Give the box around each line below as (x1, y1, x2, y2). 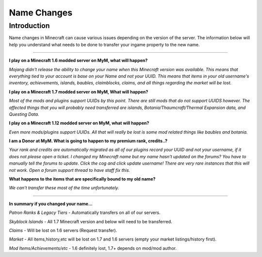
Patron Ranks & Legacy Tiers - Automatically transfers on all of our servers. (9, 210, 161, 215)
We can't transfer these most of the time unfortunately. (9, 185, 119, 191)
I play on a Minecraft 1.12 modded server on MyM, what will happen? (9, 120, 149, 126)
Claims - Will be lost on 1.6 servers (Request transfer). (9, 227, 117, 233)
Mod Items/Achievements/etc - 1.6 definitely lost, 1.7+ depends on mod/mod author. (9, 245, 177, 251)
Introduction (9, 21, 50, 30)
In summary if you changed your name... (9, 201, 93, 207)
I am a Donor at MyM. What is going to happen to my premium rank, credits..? (9, 138, 167, 144)
